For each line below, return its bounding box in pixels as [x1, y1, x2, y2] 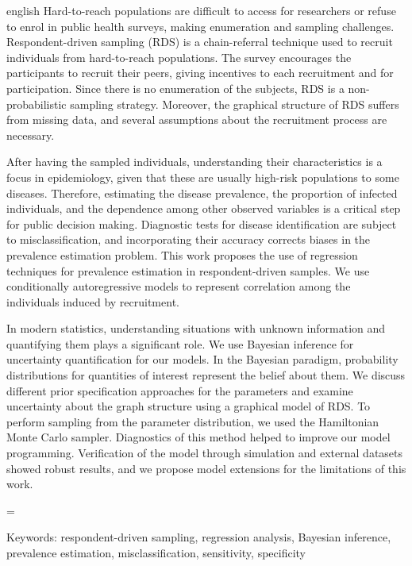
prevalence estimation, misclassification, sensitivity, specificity [6, 545, 306, 560]
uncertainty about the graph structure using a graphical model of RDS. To [6, 398, 371, 414]
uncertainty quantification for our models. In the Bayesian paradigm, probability [6, 351, 399, 368]
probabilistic [6, 95, 67, 112]
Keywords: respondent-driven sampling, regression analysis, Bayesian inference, [6, 529, 391, 545]
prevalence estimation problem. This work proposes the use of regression [6, 246, 358, 263]
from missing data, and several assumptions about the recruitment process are [6, 111, 387, 128]
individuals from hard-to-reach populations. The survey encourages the [6, 48, 352, 65]
